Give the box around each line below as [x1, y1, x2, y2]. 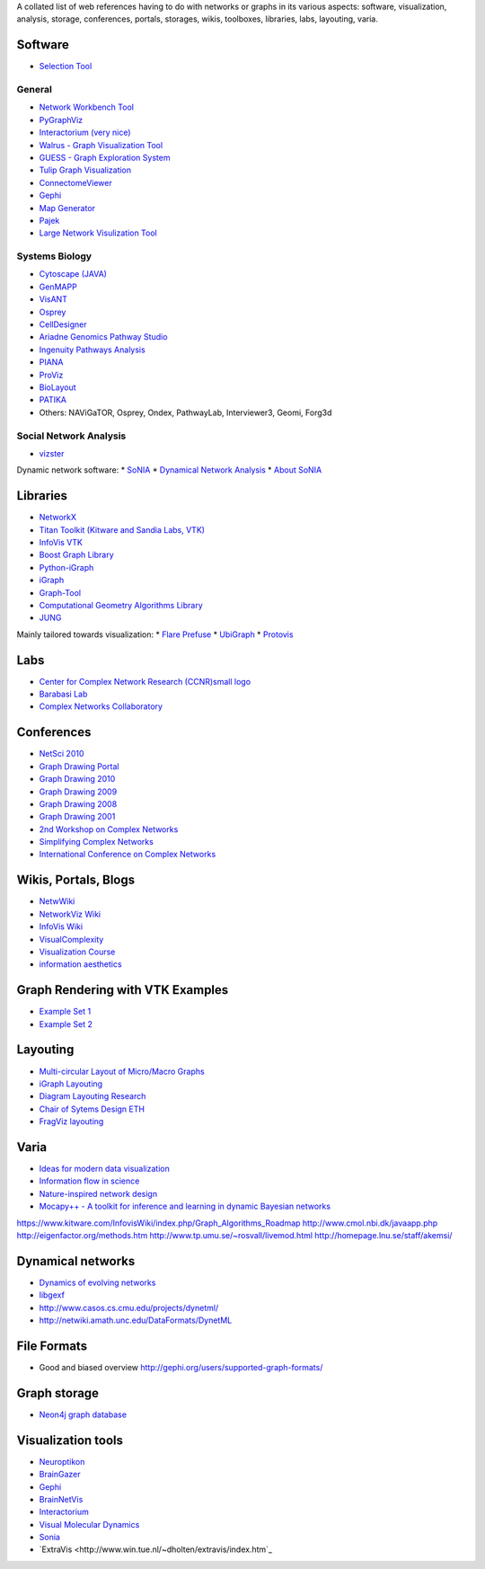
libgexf [39, 1290, 65, 1300]
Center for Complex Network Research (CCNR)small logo [39, 676, 251, 687]
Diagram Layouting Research [39, 1091, 146, 1102]
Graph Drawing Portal [39, 760, 119, 772]
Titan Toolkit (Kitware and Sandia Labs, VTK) [39, 524, 206, 535]
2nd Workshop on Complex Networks [39, 823, 179, 835]
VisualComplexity [39, 934, 104, 944]
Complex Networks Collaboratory [39, 701, 163, 712]
